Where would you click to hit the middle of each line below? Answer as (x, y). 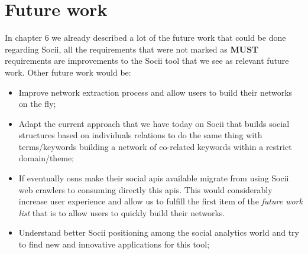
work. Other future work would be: (68, 72)
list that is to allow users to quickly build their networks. (122, 212)
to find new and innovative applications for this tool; (114, 244)
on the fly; (37, 104)
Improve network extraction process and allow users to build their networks (155, 92)
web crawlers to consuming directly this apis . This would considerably (145, 189)
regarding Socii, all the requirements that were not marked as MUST (132, 49)
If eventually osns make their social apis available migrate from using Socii (154, 178)
